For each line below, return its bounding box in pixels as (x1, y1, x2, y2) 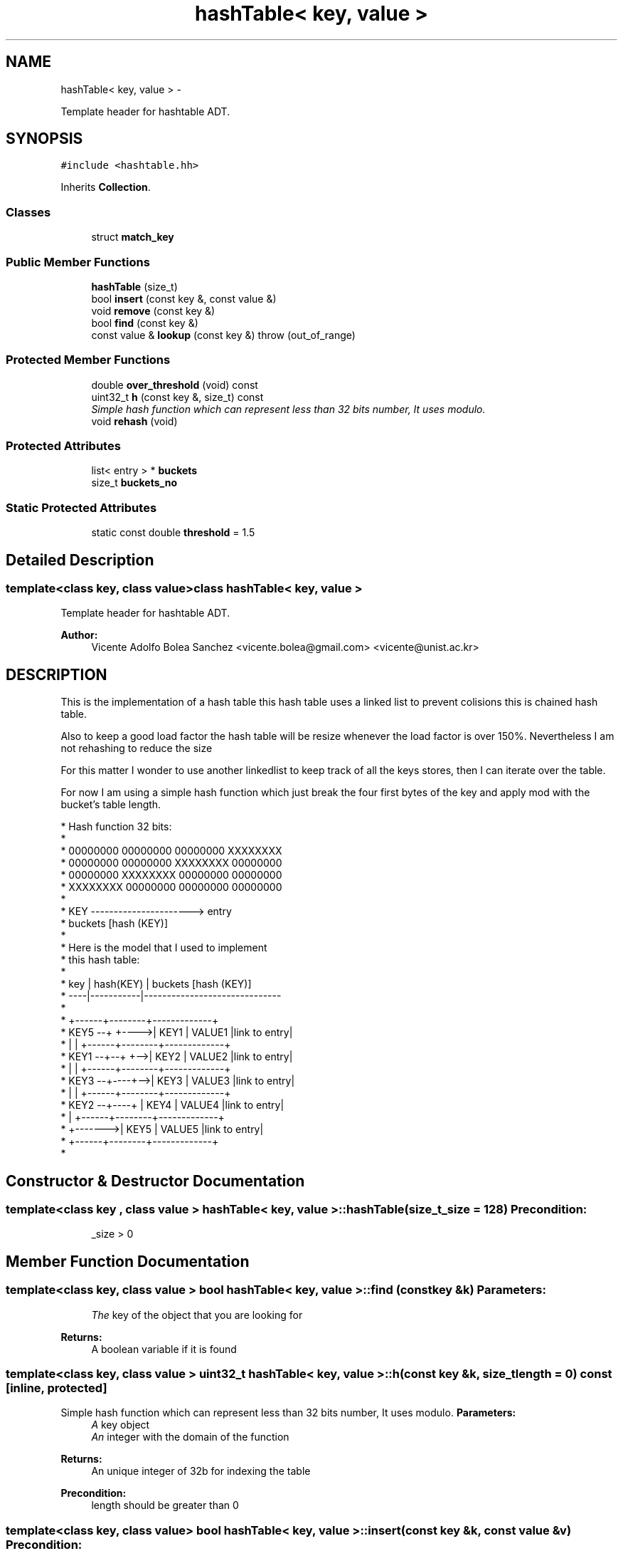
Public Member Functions (6, 254, 150, 269)
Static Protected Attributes (6, 500, 157, 515)
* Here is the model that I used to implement (60, 941, 267, 954)
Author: (60, 629, 98, 642)
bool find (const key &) (91, 316, 198, 329)
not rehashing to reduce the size (60, 742, 213, 755)
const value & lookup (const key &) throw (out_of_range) (91, 328, 356, 341)
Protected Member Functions (6, 352, 171, 367)
